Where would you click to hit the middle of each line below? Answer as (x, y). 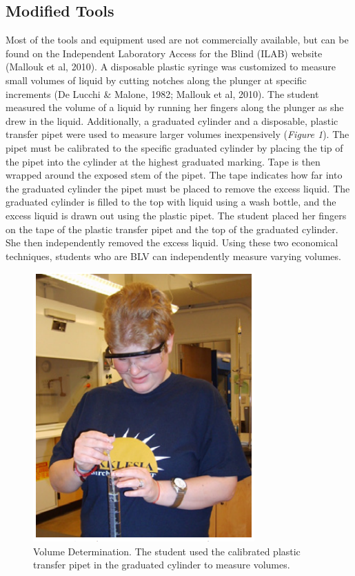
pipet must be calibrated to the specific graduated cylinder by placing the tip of (174, 147)
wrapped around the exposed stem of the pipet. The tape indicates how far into (174, 175)
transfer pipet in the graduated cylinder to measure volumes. (162, 565)
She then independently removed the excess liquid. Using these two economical (172, 242)
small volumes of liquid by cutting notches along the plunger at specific (156, 80)
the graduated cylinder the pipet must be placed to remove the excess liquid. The (178, 188)
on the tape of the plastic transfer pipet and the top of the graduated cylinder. (172, 229)
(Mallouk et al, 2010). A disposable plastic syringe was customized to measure (171, 67)
